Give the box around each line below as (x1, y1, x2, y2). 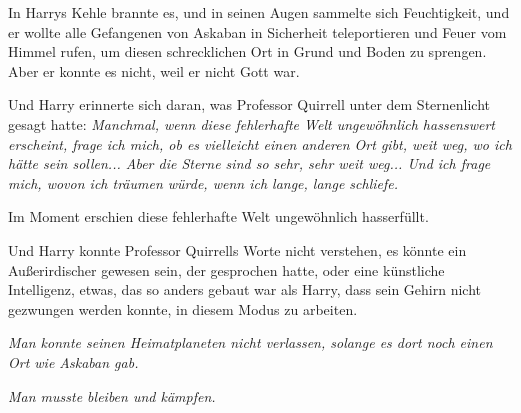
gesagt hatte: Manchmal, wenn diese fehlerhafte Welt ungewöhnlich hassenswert (8, 113, 495, 134)
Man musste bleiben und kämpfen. (8, 385, 216, 406)
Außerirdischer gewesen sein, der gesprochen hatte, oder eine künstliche (8, 259, 445, 280)
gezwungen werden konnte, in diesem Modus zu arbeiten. (8, 298, 358, 319)
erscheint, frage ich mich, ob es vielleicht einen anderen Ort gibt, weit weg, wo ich (8, 133, 512, 154)
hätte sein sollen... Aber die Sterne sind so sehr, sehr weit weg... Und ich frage (8, 153, 491, 174)
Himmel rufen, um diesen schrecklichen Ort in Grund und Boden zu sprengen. (8, 41, 487, 62)
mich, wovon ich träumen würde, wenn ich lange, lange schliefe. (8, 172, 399, 193)
